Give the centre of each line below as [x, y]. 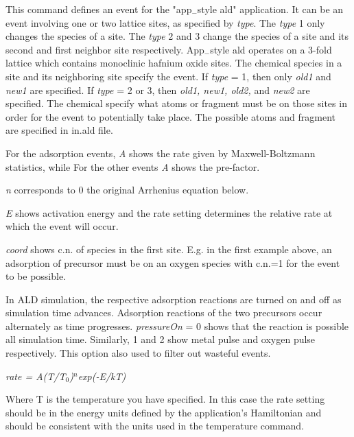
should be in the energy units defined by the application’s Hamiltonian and [164, 412]
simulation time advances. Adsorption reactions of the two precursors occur [164, 312]
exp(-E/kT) [102, 376]
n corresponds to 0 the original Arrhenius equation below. [127, 190]
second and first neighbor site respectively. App [105, 49]
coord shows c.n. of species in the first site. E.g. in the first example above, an [169, 249]
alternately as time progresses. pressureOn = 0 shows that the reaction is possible [177, 326]
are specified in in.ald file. [59, 130]
